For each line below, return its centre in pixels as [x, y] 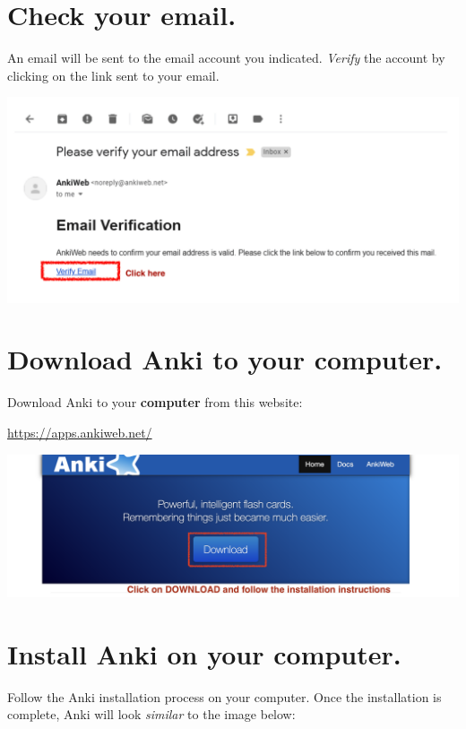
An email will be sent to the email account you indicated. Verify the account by [226, 58]
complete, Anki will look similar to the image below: [151, 714]
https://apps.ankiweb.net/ [80, 432]
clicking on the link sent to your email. [113, 75]
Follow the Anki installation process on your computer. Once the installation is [224, 696]
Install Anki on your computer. [204, 653]
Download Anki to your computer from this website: [155, 402]
